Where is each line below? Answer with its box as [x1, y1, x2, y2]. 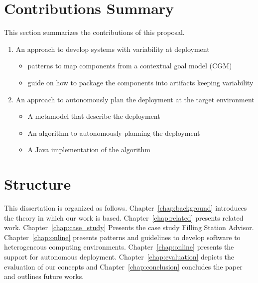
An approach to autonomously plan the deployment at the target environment [15, 94, 255, 104]
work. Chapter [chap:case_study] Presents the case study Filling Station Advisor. [4, 222, 254, 233]
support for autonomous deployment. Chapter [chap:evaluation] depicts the [4, 251, 235, 262]
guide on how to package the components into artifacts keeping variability [27, 77, 254, 87]
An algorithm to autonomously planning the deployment [27, 127, 200, 138]
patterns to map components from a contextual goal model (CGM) [27, 60, 232, 71]
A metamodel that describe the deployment [27, 111, 160, 121]
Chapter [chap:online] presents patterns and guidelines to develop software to [4, 232, 241, 242]
